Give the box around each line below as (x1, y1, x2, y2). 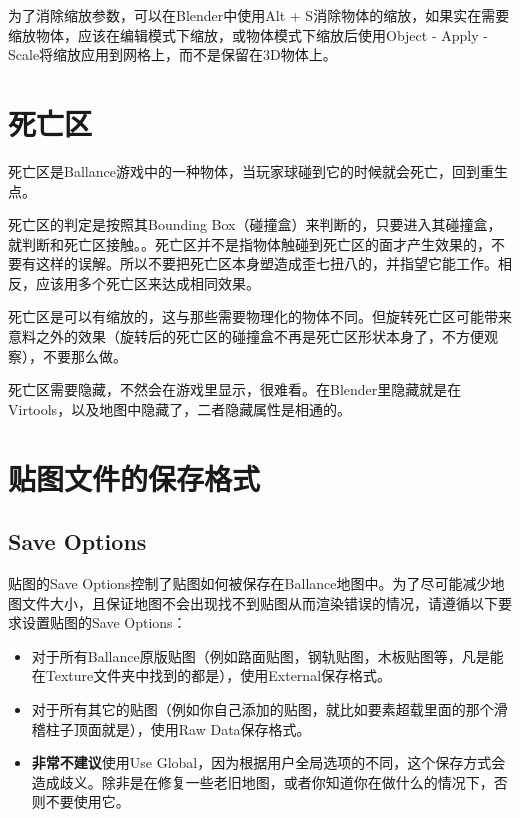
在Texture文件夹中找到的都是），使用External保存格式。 (31, 665, 392, 686)
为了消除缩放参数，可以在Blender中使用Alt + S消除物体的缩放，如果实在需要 (8, 5, 510, 25)
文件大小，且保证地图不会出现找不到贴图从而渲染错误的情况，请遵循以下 (21, 592, 498, 613)
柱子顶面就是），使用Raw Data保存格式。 (45, 718, 311, 739)
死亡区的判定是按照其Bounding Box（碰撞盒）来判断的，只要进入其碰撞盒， (8, 214, 502, 235)
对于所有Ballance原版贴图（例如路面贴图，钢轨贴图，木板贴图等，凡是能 (31, 645, 504, 666)
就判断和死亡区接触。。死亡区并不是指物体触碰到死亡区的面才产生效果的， (8, 233, 491, 254)
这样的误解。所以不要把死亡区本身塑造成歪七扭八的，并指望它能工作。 (35, 253, 498, 274)
